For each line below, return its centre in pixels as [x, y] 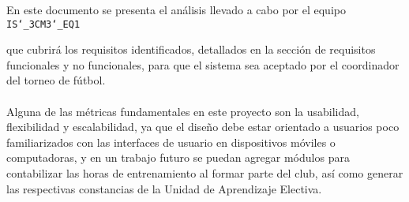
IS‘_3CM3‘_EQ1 [43, 24]
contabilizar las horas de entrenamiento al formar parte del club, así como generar [205, 173]
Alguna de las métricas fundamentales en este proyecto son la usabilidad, [183, 111]
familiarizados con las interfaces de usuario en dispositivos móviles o [171, 142]
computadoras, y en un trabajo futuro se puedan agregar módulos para [178, 157]
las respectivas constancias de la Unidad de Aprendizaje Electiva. [164, 188]
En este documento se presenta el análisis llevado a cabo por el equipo [176, 9]
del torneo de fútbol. [56, 80]
